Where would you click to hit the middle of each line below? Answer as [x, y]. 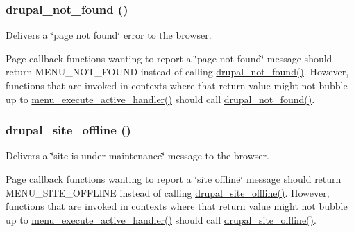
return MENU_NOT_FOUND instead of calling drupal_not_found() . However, [177, 72]
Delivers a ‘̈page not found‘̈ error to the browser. [109, 35]
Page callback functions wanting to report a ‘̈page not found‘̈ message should [169, 58]
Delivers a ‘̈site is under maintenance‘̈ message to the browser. [137, 155]
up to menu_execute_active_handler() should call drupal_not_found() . [160, 99]
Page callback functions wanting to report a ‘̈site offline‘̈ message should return [174, 179]
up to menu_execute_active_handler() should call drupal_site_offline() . [161, 219]
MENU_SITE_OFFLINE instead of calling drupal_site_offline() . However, [168, 192]
